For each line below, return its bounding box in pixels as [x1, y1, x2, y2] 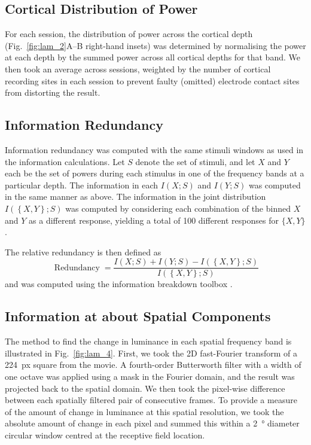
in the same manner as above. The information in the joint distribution [5, 190, 266, 203]
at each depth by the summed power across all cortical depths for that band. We [5, 51, 300, 63]
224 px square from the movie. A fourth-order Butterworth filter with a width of [5, 358, 301, 371]
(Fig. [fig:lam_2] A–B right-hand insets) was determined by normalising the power [5, 39, 306, 51]
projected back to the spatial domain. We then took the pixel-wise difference [5, 382, 285, 394]
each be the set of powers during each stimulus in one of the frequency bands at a [5, 167, 304, 179]
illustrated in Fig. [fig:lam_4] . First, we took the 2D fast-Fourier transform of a [5, 346, 298, 359]
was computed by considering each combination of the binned [65, 202, 291, 214]
